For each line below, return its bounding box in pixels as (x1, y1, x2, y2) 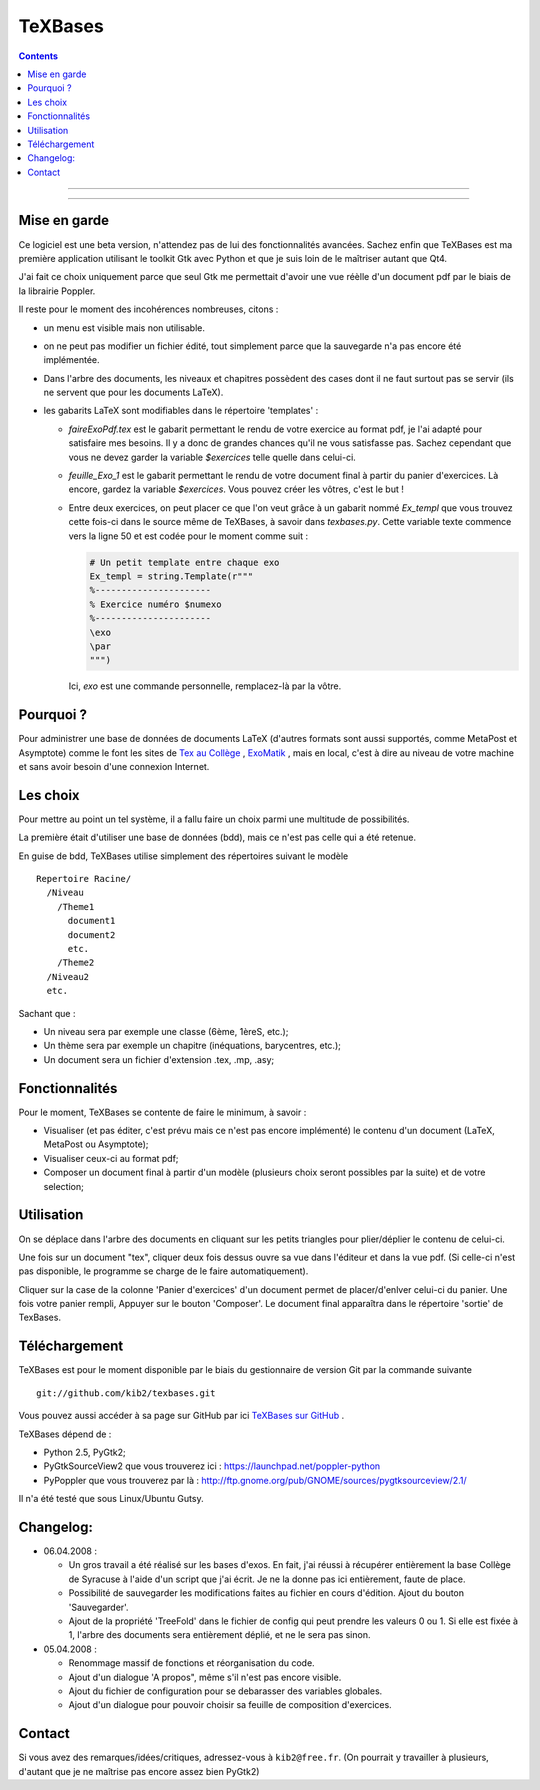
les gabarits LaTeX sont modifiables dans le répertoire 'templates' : (43, 405, 319, 417)
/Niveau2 (46, 971, 90, 982)
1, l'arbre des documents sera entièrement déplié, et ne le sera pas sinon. (68, 1629, 371, 1641)
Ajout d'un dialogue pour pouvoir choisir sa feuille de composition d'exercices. (68, 1699, 392, 1711)
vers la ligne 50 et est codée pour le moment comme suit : (68, 530, 309, 542)
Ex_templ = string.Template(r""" (89, 570, 254, 582)
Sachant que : (18, 1007, 76, 1019)
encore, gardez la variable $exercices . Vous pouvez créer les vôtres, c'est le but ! (68, 483, 404, 495)
